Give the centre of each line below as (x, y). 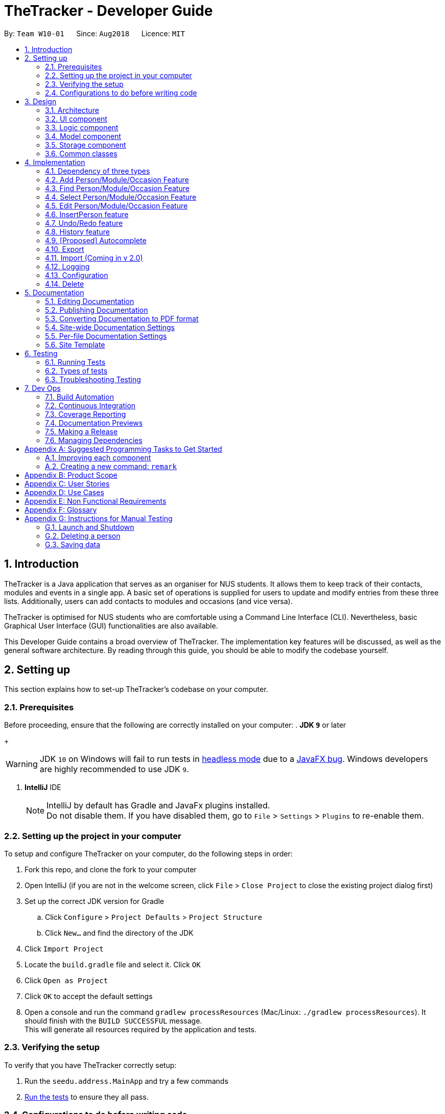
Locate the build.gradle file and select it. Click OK (113, 964)
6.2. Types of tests (76, 370)
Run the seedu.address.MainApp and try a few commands (126, 1081)
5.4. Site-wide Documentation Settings (110, 327)
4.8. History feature (77, 231)
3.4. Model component (83, 136)
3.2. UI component (76, 119)
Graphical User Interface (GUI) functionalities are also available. (111, 625)
